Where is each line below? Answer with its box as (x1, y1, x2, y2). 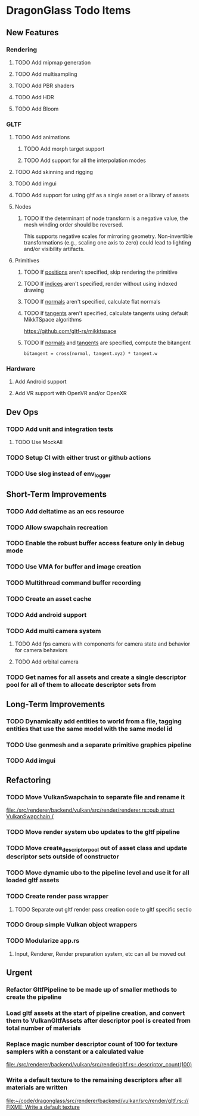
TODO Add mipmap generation (14, 59, 91, 66)
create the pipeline (6, 993, 62, 1001)
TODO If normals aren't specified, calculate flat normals (23, 298, 161, 305)
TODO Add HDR (14, 93, 55, 100)
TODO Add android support (6, 611, 87, 619)
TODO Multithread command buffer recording (6, 579, 141, 587)
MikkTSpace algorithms (23, 316, 82, 323)
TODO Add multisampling (14, 70, 77, 78)
